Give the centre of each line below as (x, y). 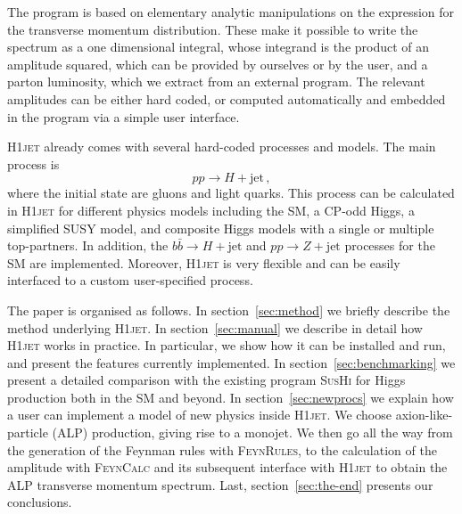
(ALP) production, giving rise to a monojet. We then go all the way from (252, 432)
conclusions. (40, 502)
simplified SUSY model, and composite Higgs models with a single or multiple (221, 228)
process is (33, 163)
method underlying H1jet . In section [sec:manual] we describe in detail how (215, 327)
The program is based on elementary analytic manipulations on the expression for (231, 12)
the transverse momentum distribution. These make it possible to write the (213, 29)
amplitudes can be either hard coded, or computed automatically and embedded (227, 98)
